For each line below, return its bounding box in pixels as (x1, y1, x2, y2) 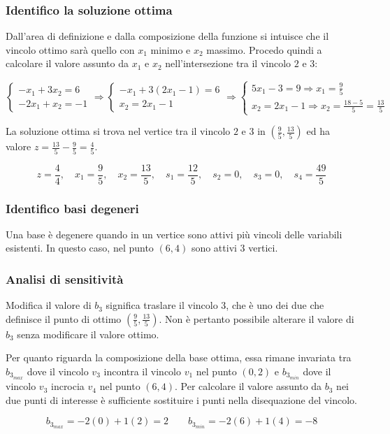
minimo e (150, 42, 191, 57)
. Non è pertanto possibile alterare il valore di (159, 311, 354, 326)
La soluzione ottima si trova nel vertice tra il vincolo (6, 124, 231, 138)
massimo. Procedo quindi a (206, 42, 322, 57)
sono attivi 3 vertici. (191, 240, 278, 255)
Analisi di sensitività (6, 270, 124, 287)
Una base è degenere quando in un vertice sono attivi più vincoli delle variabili (6, 226, 342, 241)
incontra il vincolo (103, 364, 181, 378)
